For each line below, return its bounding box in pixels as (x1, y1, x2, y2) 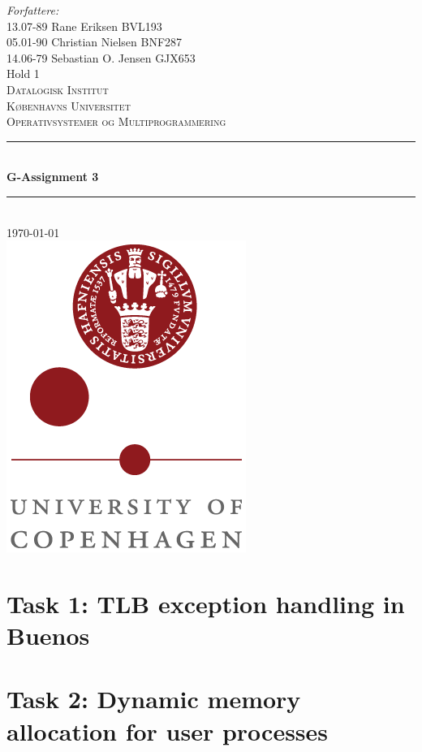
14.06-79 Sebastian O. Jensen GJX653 (6, 49, 196, 66)
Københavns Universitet (6, 97, 131, 114)
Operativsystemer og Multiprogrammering (6, 113, 226, 130)
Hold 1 (6, 65, 40, 82)
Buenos (6, 619, 90, 652)
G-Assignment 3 (6, 168, 99, 185)
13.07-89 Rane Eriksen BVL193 (6, 17, 162, 34)
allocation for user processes (6, 714, 329, 747)
